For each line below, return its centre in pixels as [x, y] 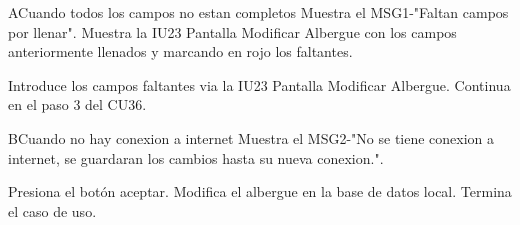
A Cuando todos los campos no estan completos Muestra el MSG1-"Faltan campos [258, 12]
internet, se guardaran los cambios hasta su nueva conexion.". [196, 157]
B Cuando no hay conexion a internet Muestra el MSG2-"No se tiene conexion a [251, 137]
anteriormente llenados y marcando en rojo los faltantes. [180, 51]
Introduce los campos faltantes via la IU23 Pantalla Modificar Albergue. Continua [259, 84]
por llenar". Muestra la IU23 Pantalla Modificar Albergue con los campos [232, 31]
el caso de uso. [52, 210]
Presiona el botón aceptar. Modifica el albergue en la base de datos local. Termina [260, 191]
